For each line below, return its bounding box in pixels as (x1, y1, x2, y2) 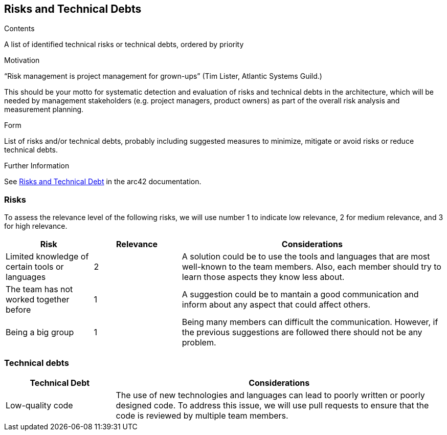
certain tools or (6, 262, 64, 272)
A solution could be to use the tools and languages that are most (182, 251, 430, 262)
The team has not (6, 284, 73, 295)
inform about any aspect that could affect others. (182, 299, 371, 310)
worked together (6, 294, 70, 305)
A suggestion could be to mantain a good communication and (182, 289, 419, 300)
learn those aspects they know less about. (182, 272, 345, 282)
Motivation (4, 56, 40, 65)
